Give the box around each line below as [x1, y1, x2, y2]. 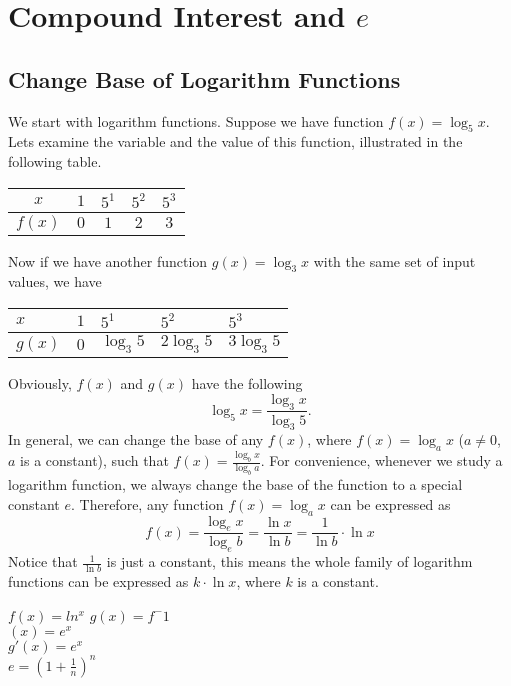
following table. [8, 150, 102, 171]
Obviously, [8, 373, 72, 394]
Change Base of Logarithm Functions [8, 63, 401, 94]
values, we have [8, 271, 102, 292]
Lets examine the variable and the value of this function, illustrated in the [8, 131, 463, 152]
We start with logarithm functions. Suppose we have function [8, 110, 384, 131]
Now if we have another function [8, 250, 208, 271]
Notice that [8, 551, 78, 572]
